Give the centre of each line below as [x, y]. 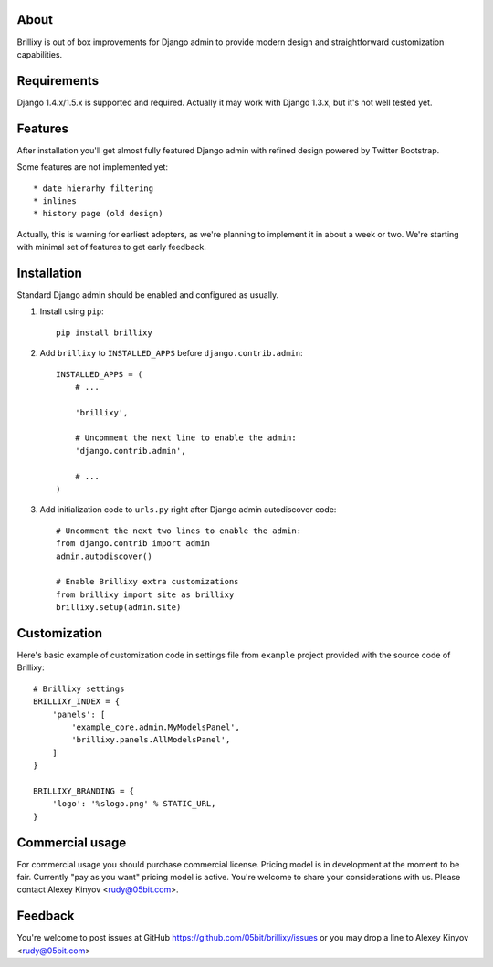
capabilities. [40, 54]
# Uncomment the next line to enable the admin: [185, 438]
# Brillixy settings [79, 688]
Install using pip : [72, 311]
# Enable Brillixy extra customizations [147, 582]
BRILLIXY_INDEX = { [77, 702]
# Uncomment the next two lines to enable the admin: [178, 531]
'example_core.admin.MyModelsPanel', [156, 727]
